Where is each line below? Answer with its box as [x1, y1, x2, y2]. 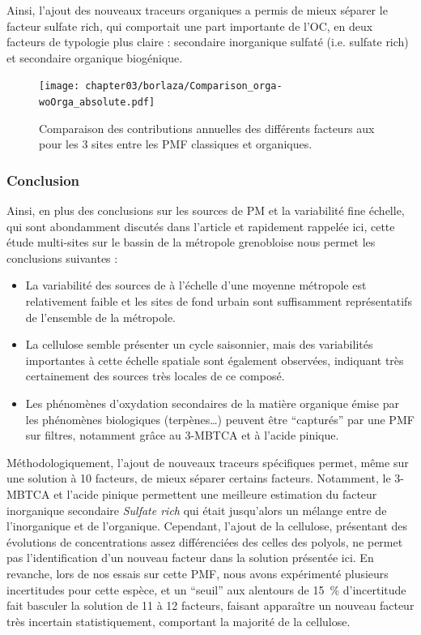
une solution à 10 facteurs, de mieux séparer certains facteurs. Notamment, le [6, 470, 391, 487]
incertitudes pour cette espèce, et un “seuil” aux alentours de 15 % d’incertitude [6, 581, 406, 598]
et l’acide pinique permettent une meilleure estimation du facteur [53, 486, 377, 502]
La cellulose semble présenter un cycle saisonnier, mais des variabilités [25, 336, 373, 353]
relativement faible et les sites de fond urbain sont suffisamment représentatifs [25, 293, 412, 310]
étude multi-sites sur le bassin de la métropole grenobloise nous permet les [6, 234, 376, 251]
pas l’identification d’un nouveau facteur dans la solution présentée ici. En [6, 549, 374, 566]
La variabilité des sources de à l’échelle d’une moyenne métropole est [25, 277, 367, 294]
